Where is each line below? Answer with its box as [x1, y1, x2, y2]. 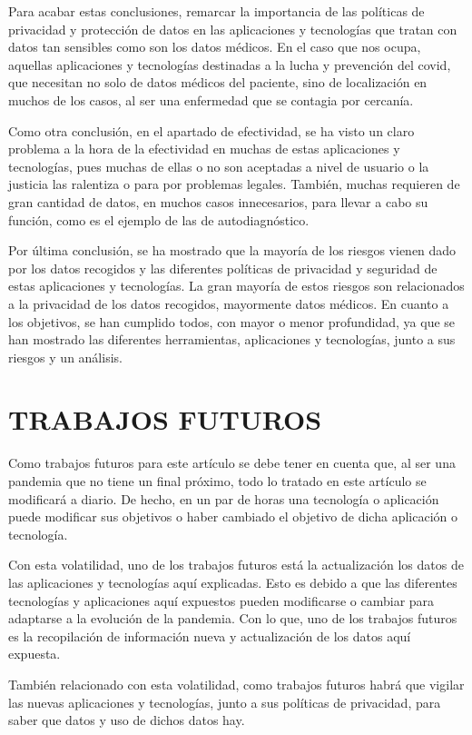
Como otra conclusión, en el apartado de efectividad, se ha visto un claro [8, 121, 415, 140]
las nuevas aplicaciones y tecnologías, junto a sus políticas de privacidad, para [8, 692, 441, 711]
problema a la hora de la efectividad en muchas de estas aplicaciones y [8, 139, 400, 158]
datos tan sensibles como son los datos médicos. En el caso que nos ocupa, [8, 37, 421, 56]
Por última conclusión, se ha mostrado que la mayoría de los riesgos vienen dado [8, 241, 457, 260]
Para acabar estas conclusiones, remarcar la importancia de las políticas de [8, 2, 425, 20]
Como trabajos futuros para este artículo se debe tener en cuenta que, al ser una [8, 453, 456, 472]
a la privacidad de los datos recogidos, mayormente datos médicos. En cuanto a [8, 293, 449, 313]
